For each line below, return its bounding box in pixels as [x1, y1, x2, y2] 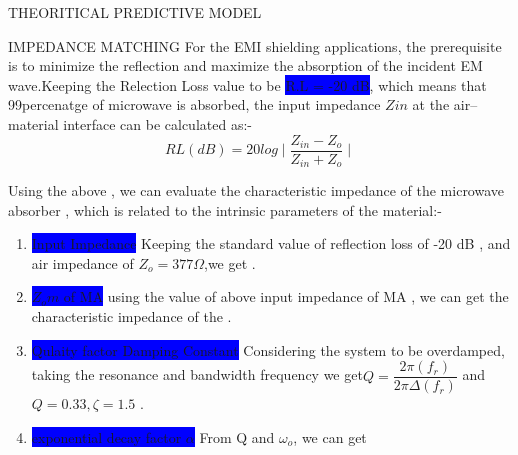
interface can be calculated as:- [63, 113, 252, 134]
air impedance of [31, 252, 134, 273]
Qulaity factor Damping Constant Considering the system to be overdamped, [31, 339, 505, 360]
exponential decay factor [31, 426, 182, 447]
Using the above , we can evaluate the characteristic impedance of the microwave [8, 180, 505, 201]
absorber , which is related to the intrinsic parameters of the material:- [8, 199, 442, 220]
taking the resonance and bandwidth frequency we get [31, 364, 363, 385]
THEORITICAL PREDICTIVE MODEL [8, 2, 262, 22]
